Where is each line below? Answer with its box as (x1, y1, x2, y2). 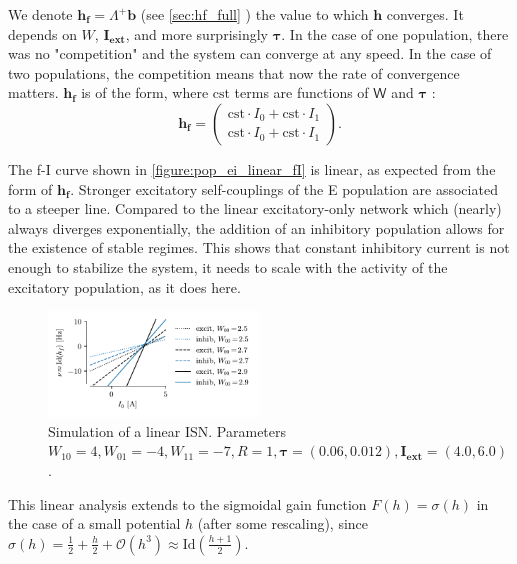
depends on (8, 23, 77, 44)
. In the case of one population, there (281, 23, 509, 44)
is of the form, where (81, 82, 209, 103)
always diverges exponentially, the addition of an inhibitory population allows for (8, 217, 505, 238)
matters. (8, 82, 59, 103)
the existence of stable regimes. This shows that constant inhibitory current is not (8, 237, 510, 258)
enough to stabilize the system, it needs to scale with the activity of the (8, 256, 448, 277)
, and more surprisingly (125, 23, 269, 44)
